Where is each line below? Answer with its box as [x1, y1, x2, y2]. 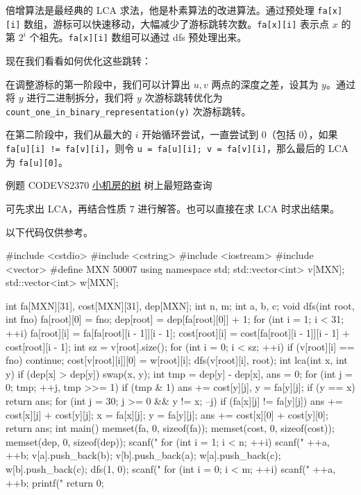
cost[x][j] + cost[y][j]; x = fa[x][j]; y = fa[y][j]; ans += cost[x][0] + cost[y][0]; [6, 407, 328, 421]
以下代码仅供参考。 [6, 224, 93, 239]
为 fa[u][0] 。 [6, 154, 68, 169]
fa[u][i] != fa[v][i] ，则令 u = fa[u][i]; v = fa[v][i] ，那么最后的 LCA [6, 141, 349, 155]
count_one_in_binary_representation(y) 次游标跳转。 [6, 103, 251, 118]
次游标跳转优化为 [144, 90, 223, 105]
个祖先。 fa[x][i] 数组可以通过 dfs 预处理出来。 [29, 30, 247, 44]
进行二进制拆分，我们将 [26, 90, 134, 105]
